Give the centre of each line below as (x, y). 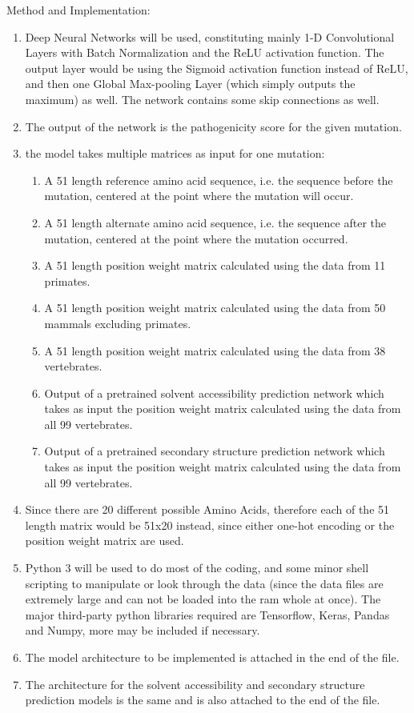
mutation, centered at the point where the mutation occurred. (196, 238)
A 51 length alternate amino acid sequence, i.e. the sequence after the (215, 222)
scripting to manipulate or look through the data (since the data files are (204, 583)
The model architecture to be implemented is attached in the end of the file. (212, 657)
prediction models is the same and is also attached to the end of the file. (203, 700)
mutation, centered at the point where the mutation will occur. (199, 196)
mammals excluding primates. (118, 323)
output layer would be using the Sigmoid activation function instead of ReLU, (217, 68)
